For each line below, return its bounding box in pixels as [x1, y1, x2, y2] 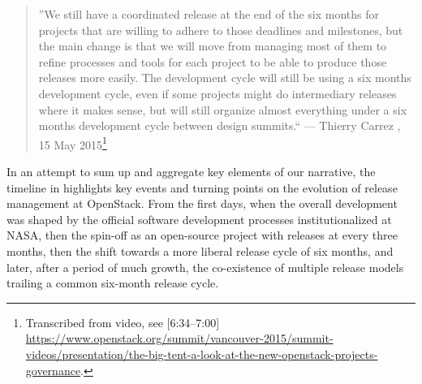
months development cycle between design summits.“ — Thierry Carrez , [38, 117, 401, 134]
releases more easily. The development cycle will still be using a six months [38, 69, 411, 86]
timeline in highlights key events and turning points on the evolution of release [6, 179, 398, 196]
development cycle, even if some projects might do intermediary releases [38, 84, 397, 101]
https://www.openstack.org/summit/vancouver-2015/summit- [25, 330, 334, 347]
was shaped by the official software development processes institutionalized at [6, 210, 392, 227]
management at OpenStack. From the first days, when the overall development [6, 195, 398, 212]
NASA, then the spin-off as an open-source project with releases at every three [6, 227, 398, 244]
